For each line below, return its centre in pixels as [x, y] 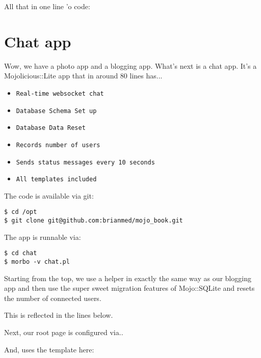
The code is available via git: [49, 195]
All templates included [56, 180]
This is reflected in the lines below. [59, 315]
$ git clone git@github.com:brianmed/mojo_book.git [94, 221]
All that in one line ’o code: [47, 6]
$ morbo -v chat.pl [37, 262]
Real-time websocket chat [60, 93]
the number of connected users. [53, 298]
